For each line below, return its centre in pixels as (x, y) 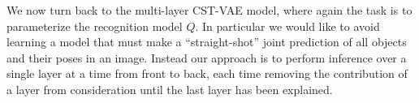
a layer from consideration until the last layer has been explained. (170, 89)
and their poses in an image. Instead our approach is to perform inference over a (207, 57)
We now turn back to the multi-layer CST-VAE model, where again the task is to (209, 10)
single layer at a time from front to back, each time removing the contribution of (207, 73)
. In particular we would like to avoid (287, 26)
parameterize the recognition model (95, 26)
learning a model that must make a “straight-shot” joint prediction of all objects (207, 42)
